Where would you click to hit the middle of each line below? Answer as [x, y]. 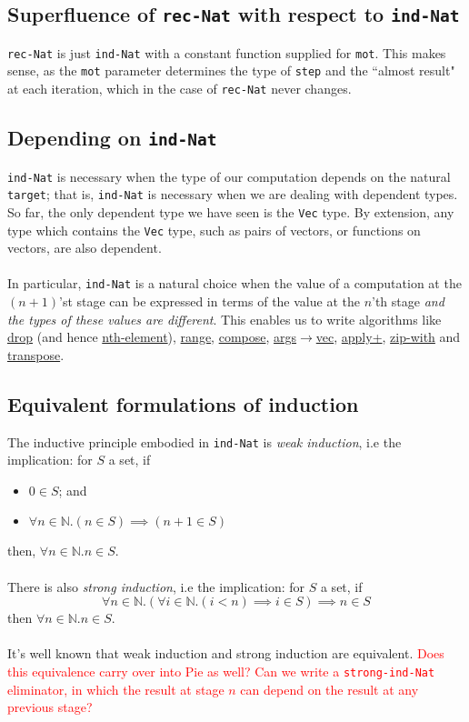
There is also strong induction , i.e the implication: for [156, 586]
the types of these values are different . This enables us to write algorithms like [225, 319]
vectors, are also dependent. [85, 248]
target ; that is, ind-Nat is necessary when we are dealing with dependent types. [233, 194]
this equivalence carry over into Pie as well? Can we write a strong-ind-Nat [221, 671]
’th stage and [408, 301]
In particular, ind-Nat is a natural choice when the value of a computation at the [234, 283]
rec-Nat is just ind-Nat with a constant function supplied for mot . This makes [227, 52]
